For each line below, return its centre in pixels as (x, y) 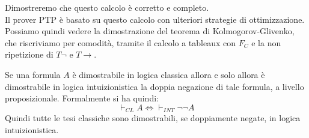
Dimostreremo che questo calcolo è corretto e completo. (107, 7)
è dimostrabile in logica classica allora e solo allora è (169, 74)
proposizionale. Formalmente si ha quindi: (82, 98)
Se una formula (33, 74)
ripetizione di (29, 54)
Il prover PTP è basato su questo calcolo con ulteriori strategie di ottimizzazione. (155, 19)
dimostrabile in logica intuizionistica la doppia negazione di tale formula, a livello (154, 86)
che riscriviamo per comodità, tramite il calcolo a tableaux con (121, 42)
